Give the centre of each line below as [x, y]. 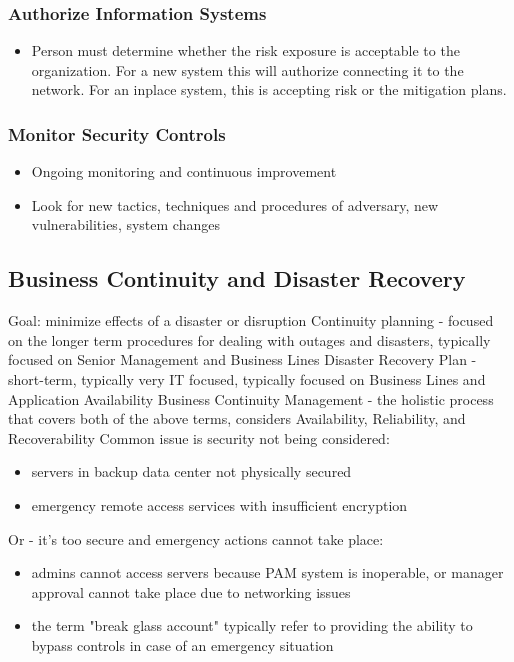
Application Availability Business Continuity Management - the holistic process [251, 398]
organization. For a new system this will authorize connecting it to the [247, 69]
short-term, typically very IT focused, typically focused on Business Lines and [247, 378]
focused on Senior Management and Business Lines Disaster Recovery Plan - [242, 359]
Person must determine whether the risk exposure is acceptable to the [245, 50]
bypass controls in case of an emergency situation [182, 644]
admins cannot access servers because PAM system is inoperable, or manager [267, 572]
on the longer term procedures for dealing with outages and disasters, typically [249, 339]
